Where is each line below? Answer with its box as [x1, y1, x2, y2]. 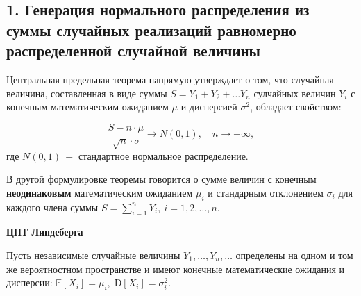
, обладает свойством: [250, 99, 342, 114]
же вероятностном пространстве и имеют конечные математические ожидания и [6, 261, 345, 276]
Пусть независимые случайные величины [6, 247, 180, 262]
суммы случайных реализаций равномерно [6, 19, 296, 40]
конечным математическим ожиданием [6, 99, 169, 114]
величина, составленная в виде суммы [6, 85, 167, 100]
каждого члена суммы [6, 199, 99, 214]
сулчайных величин [253, 85, 336, 100]
